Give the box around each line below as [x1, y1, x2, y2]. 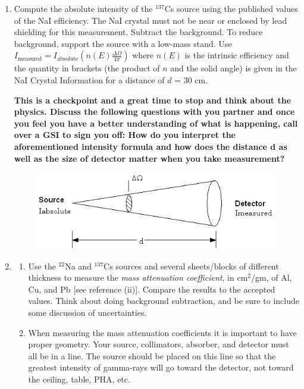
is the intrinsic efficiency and [184, 49, 289, 61]
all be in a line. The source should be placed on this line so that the [28, 349, 276, 362]
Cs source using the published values [164, 2, 298, 14]
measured [17, 55, 42, 62]
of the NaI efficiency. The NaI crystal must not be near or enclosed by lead [14, 14, 287, 26]
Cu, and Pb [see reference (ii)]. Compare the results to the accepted [28, 283, 275, 295]
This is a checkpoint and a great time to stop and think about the [14, 93, 292, 106]
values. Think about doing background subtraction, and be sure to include [28, 294, 300, 307]
